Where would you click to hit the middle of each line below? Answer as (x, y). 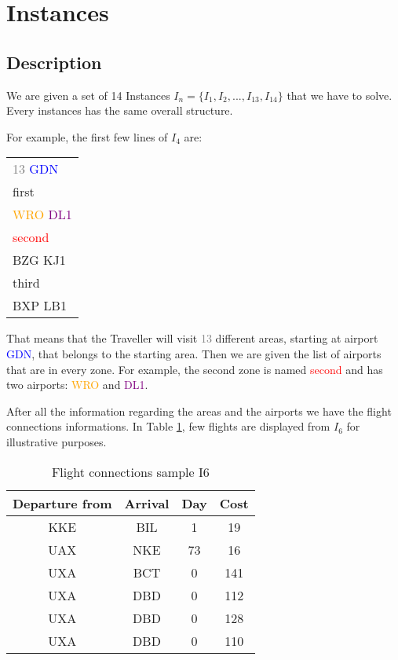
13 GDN (36, 169)
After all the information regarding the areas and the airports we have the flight (199, 411)
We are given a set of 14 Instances (88, 95)
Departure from (62, 503)
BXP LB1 (40, 306)
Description (54, 62)
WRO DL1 (42, 214)
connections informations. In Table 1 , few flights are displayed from (168, 426)
